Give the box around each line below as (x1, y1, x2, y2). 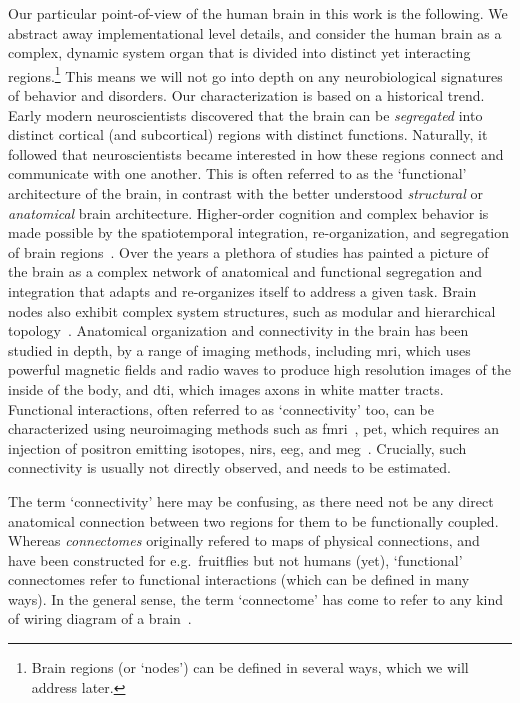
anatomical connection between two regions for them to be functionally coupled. (8, 510, 499, 531)
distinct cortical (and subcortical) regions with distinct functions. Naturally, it (8, 124, 488, 145)
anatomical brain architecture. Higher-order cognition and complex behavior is (8, 202, 489, 223)
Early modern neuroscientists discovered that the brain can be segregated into (8, 104, 483, 125)
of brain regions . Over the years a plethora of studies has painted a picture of (8, 241, 489, 262)
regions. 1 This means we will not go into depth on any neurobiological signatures (8, 62, 503, 86)
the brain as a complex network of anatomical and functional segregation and (8, 261, 482, 282)
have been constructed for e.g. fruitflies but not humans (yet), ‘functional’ (8, 549, 463, 570)
